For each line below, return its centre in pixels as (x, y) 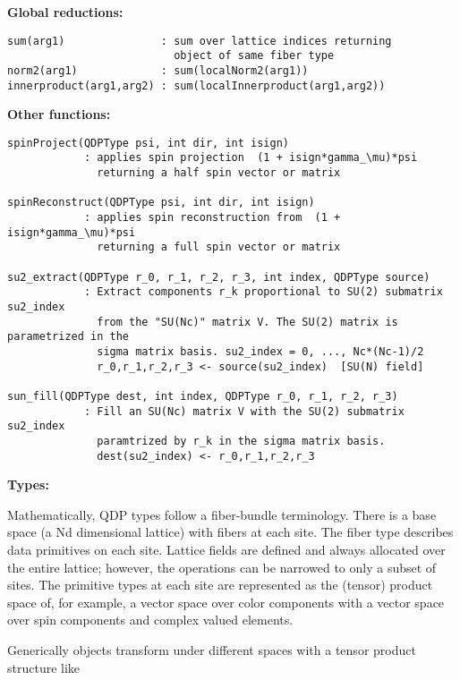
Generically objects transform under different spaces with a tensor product (212, 650)
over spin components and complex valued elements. (150, 620)
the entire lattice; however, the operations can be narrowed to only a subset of (222, 567)
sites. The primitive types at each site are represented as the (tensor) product (220, 585)
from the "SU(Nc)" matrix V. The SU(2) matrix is (247, 322)
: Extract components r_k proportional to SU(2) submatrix (263, 292)
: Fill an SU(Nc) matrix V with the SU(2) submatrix (244, 411)
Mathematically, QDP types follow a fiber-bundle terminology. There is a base (222, 514)
